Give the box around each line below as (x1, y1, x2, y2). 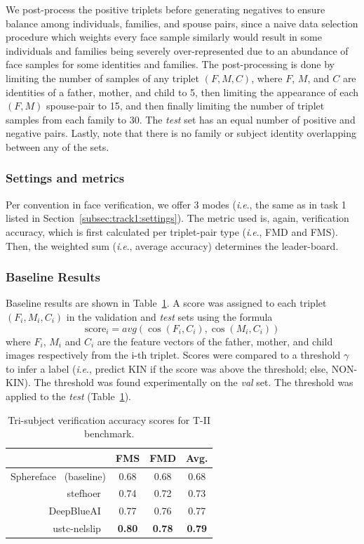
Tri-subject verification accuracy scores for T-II (8, 412, 211, 427)
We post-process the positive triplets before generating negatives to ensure (6, 2, 325, 16)
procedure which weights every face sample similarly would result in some (6, 29, 322, 44)
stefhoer (67, 486, 101, 500)
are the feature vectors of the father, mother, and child (97, 333, 333, 348)
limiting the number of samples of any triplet (6, 70, 199, 85)
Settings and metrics (6, 169, 125, 187)
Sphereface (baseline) (11, 468, 106, 483)
